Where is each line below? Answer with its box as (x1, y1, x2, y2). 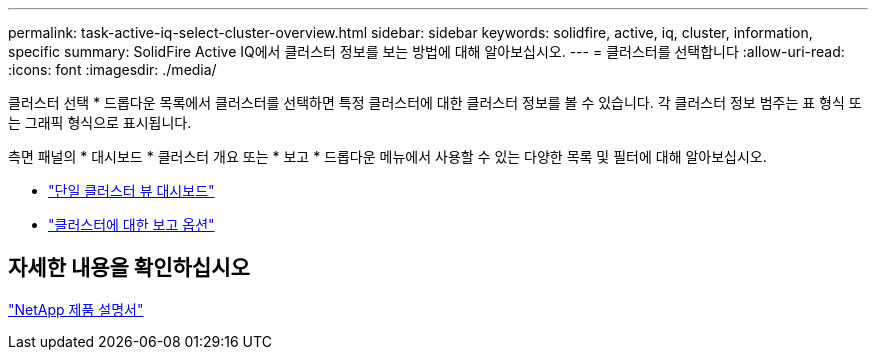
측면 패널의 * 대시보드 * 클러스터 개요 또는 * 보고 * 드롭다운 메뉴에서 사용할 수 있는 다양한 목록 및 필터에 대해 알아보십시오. (8, 148, 767, 165)
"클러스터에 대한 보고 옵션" (48, 216, 215, 233)
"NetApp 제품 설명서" (8, 300, 144, 318)
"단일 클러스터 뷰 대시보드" (48, 182, 215, 199)
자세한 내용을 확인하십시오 (8, 255, 250, 281)
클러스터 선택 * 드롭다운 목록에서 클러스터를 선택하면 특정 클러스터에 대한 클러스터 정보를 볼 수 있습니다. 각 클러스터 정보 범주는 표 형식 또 (8, 94, 862, 111)
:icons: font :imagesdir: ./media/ (8, 61, 217, 78)
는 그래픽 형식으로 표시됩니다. (8, 114, 192, 131)
